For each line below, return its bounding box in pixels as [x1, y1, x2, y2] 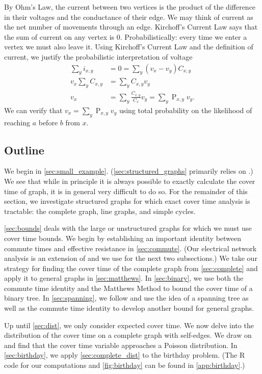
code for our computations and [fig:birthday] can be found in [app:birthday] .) [4, 360, 245, 370]
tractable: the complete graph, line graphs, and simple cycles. [4, 205, 196, 216]
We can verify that [4, 104, 63, 115]
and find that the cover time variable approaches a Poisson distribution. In [4, 339, 238, 350]
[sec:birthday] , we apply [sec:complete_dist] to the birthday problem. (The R [4, 350, 245, 360]
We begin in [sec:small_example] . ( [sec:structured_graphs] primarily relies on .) [4, 166, 253, 176]
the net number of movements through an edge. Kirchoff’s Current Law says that [4, 21, 258, 32]
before [38, 117, 58, 127]
